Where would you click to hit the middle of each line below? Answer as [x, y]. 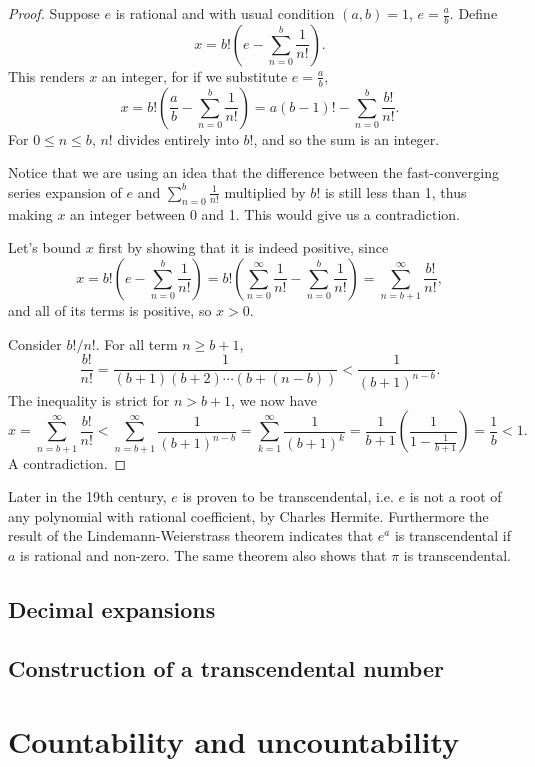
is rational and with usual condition [225, 13]
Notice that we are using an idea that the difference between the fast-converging [253, 172]
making [30, 213]
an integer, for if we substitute [194, 75]
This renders [46, 75]
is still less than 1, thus [395, 191]
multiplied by [265, 191]
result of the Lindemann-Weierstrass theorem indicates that [191, 535]
